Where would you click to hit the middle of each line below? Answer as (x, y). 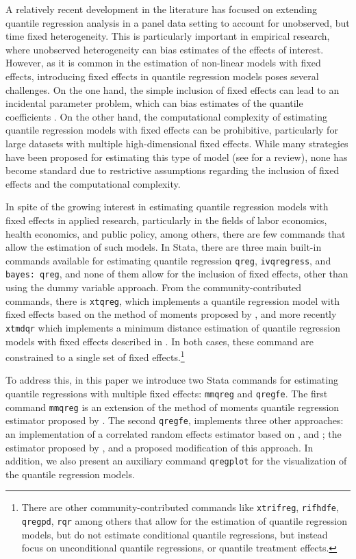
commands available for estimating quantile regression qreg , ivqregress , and (168, 260)
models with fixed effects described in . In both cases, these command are (160, 341)
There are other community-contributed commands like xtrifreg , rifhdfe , (180, 507)
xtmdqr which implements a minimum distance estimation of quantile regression (173, 327)
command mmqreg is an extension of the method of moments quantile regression (173, 407)
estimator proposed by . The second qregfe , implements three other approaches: (175, 420)
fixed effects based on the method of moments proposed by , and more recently (171, 314)
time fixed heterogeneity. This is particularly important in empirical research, (168, 36)
